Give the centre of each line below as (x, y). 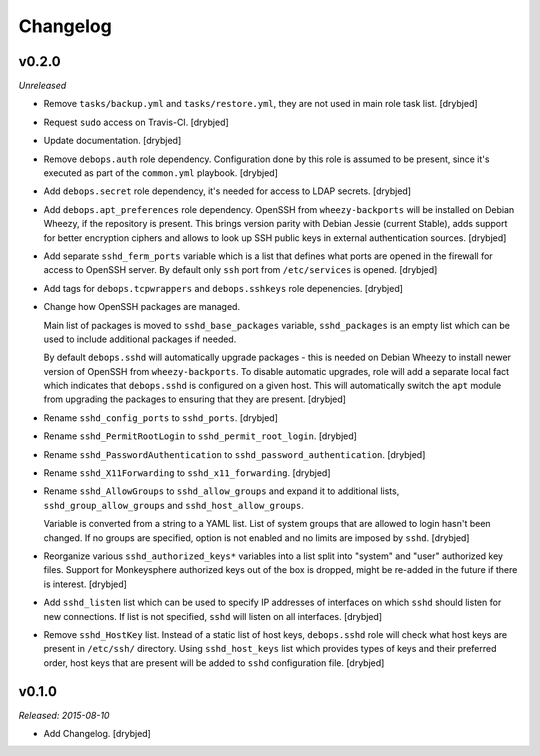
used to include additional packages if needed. (140, 339)
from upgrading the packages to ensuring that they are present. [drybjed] (195, 399)
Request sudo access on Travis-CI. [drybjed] (136, 122)
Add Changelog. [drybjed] (97, 734)
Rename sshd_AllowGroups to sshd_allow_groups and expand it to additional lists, (221, 491)
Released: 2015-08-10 (64, 715)
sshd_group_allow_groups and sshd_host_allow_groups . (173, 505)
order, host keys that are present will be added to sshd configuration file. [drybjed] (214, 662)
